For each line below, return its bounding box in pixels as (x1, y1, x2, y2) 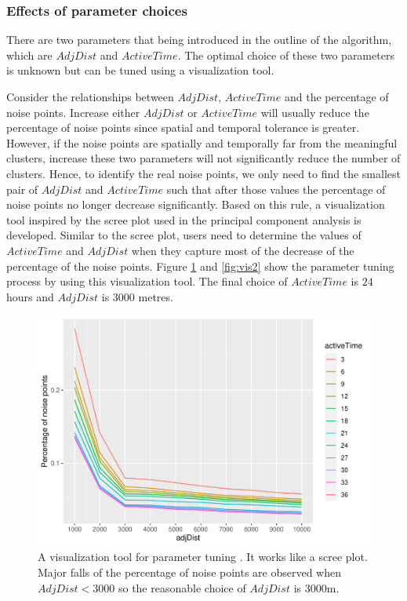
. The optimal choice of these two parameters (177, 46, 394, 63)
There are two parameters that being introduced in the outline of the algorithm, (6, 31, 392, 48)
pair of (6, 180, 38, 197)
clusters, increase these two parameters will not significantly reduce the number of (6, 150, 401, 166)
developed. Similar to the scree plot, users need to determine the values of (6, 227, 362, 243)
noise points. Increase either (6, 104, 140, 120)
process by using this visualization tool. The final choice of (6, 273, 288, 290)
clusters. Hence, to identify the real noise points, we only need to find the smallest (6, 165, 401, 181)
